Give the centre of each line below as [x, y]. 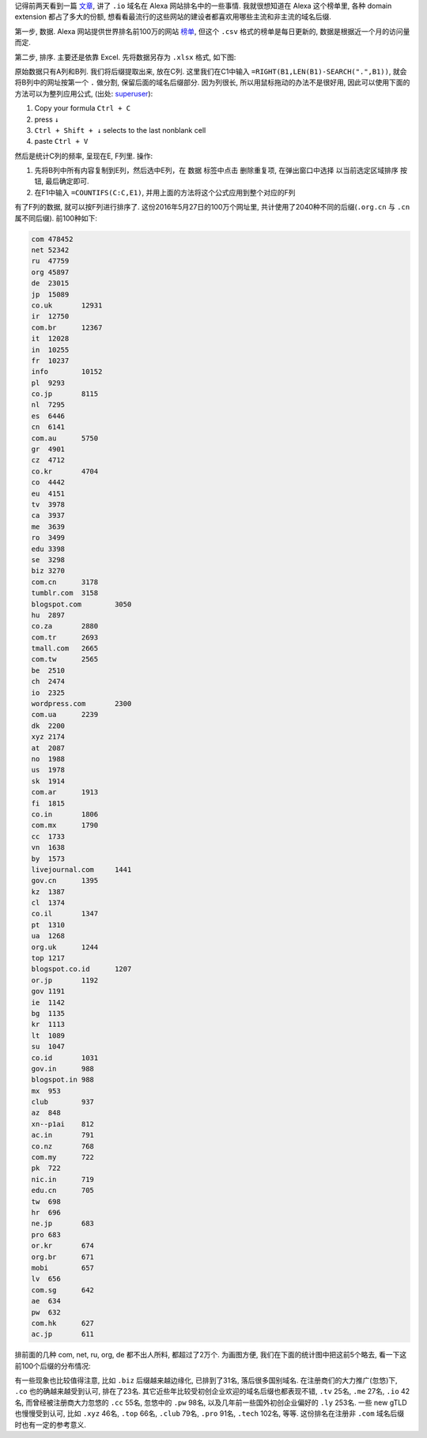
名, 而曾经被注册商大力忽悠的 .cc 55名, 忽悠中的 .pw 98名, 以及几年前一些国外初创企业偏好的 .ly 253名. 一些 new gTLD [211, 1402]
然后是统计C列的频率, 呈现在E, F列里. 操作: [84, 156]
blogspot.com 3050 [81, 604]
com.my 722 [63, 1157]
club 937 [63, 1102]
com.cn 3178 [65, 582]
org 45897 [50, 272]
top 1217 [48, 958]
